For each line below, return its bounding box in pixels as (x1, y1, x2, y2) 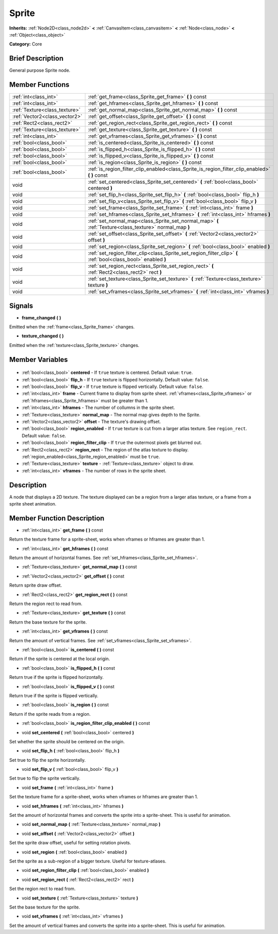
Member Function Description (9, 514, 104, 523)
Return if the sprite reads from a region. (9, 711, 91, 717)
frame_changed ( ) (21, 314, 61, 320)
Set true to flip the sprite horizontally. (9, 757, 86, 763)
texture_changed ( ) (21, 333, 64, 339)
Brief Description (9, 54, 63, 63)
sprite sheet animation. (9, 501, 57, 507)
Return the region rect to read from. (9, 601, 82, 607)
